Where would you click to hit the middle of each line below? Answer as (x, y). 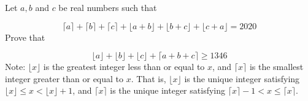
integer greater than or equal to (64, 78)
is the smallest (276, 67)
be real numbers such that (108, 7)
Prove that (25, 37)
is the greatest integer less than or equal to (124, 67)
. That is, (148, 78)
